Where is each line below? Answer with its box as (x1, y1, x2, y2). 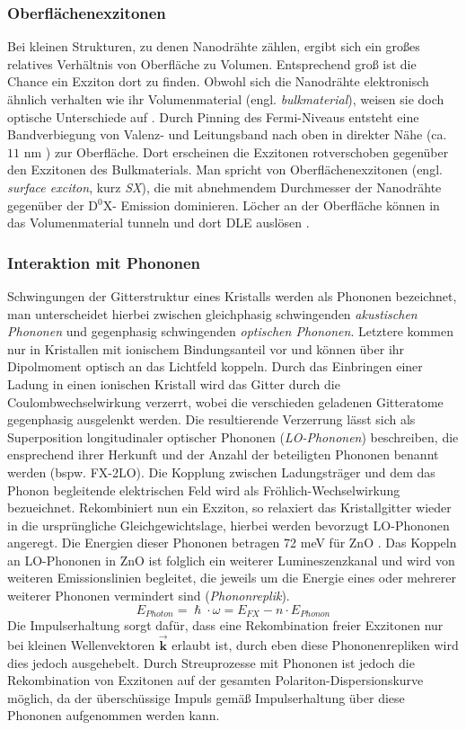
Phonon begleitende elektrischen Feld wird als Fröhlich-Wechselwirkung (7, 480, 400, 499)
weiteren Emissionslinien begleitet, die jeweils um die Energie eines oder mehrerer (7, 568, 456, 587)
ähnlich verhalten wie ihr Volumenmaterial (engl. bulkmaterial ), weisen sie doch (7, 90, 444, 108)
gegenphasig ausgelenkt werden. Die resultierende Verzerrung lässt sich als (7, 410, 416, 429)
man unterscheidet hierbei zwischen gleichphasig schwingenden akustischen (7, 304, 418, 323)
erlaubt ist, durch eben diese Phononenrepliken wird (171, 635, 459, 654)
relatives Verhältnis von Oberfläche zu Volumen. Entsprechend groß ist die (7, 54, 417, 73)
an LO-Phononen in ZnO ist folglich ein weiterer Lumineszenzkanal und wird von (7, 550, 455, 569)
